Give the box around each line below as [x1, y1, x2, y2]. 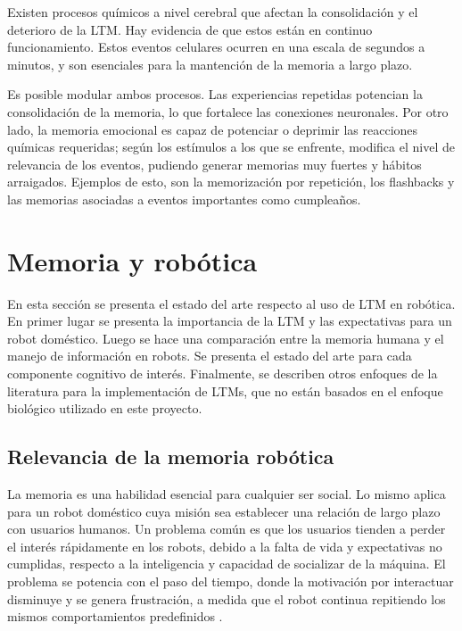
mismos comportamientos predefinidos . [7, 607, 223, 626]
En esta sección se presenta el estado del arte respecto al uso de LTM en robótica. [7, 294, 456, 312]
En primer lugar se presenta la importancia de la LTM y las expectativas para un [7, 311, 452, 330]
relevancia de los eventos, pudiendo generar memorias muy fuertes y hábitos [7, 154, 422, 173]
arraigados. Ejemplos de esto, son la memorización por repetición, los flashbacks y [7, 172, 455, 191]
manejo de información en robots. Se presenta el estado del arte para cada [7, 346, 412, 365]
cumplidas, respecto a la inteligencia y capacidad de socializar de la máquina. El [7, 554, 446, 573]
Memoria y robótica [7, 242, 258, 278]
